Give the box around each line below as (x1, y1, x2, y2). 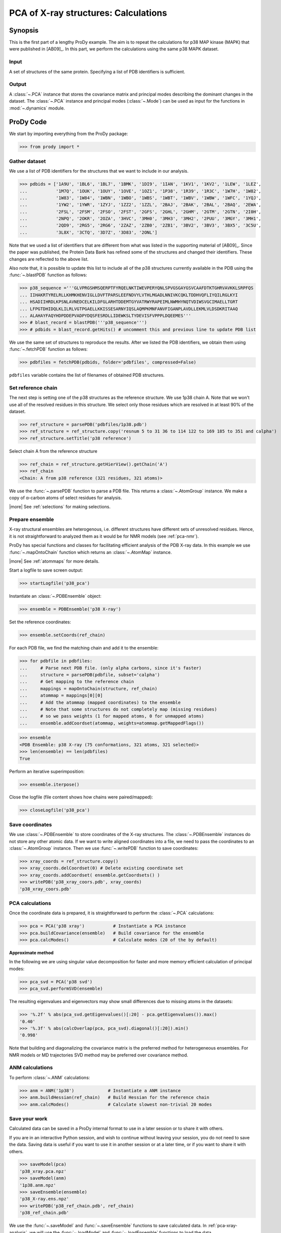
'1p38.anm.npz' (19, 1182, 56, 1188)
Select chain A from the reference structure (9, 448, 98, 454)
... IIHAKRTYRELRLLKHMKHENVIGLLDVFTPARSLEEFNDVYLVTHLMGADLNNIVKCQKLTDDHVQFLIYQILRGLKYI (19, 292, 238, 298)
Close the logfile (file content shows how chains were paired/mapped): (9, 794, 153, 800)
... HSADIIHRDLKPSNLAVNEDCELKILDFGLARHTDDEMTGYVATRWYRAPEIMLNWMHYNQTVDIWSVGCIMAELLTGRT (19, 299, 238, 305)
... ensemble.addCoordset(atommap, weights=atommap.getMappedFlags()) (19, 720, 205, 726)
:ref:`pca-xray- (208, 1223, 238, 1229)
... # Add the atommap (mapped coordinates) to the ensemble (19, 699, 181, 705)
